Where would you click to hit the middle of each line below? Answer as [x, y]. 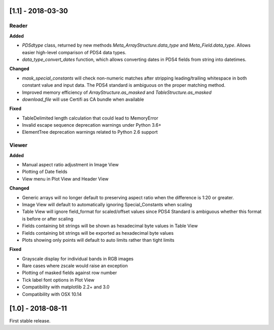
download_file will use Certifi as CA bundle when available [83, 99]
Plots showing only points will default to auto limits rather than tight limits [98, 240]
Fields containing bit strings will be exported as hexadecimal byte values [98, 233]
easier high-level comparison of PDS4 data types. [74, 52]
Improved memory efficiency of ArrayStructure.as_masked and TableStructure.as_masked [117, 92]
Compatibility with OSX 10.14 [52, 294]
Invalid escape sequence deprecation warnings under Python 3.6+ [92, 125]
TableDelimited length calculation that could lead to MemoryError [90, 118]
